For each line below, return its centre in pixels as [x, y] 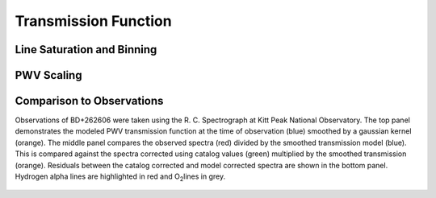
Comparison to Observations [89, 101]
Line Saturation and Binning [86, 49]
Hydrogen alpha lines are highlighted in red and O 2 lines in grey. [120, 177]
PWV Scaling [48, 75]
